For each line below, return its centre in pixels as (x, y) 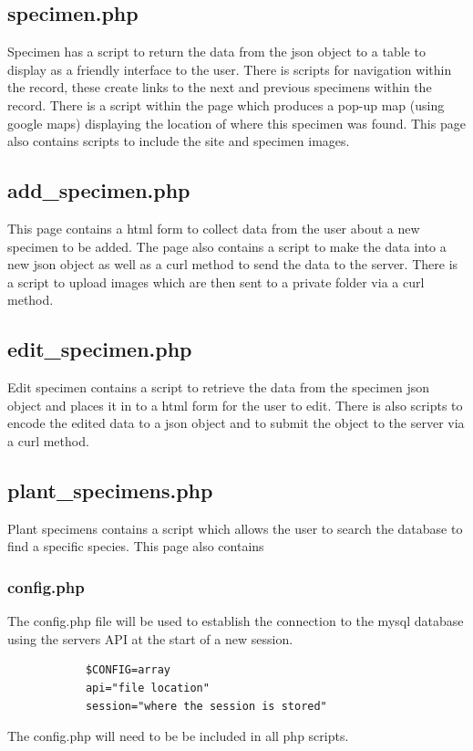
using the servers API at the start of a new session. (150, 638)
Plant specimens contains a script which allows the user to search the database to (235, 528)
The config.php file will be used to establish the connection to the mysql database (236, 621)
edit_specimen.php (100, 349)
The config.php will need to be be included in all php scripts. (178, 736)
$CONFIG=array (128, 670)
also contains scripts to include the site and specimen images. (179, 141)
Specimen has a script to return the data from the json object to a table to (216, 52)
